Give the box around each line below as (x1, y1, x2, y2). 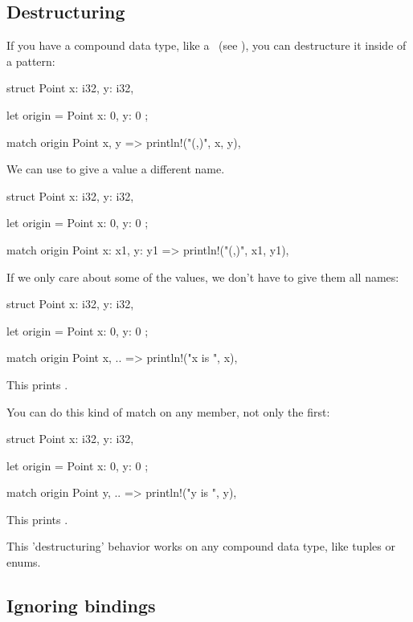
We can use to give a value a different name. (6, 161, 225, 177)
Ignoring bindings (6, 593, 156, 618)
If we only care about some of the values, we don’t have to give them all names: (6, 268, 399, 285)
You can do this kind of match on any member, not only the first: (6, 403, 330, 420)
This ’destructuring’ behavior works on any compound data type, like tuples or (6, 538, 395, 555)
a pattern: (6, 52, 55, 69)
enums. (6, 554, 41, 571)
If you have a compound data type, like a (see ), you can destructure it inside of (6, 37, 407, 54)
